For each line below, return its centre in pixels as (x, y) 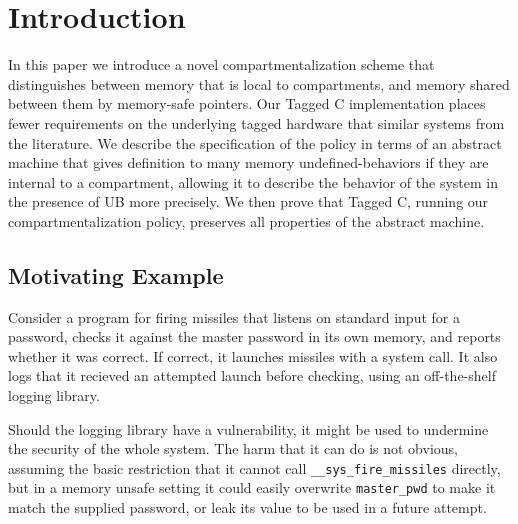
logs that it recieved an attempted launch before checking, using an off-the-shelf (252, 375)
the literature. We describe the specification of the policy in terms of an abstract (255, 142)
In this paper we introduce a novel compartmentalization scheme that (221, 64)
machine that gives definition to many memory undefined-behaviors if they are (248, 162)
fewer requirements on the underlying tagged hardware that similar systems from (256, 122)
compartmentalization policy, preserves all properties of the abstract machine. (246, 220)
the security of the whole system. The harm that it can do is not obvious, (233, 448)
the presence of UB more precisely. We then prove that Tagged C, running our (248, 201)
